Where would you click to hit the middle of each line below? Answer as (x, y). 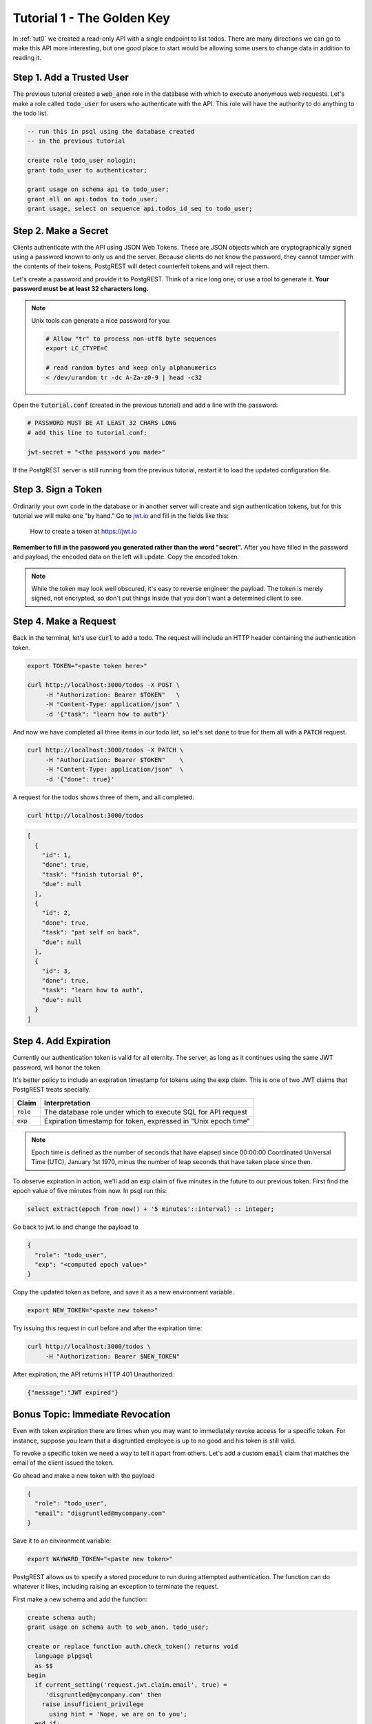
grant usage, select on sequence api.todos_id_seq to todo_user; (140, 209)
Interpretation (67, 1103)
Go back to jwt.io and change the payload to (76, 1227)
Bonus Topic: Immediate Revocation (92, 1415)
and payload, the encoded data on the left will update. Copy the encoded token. (126, 557)
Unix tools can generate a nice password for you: (101, 320)
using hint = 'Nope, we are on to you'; (118, 1714)
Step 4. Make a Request (64, 622)
